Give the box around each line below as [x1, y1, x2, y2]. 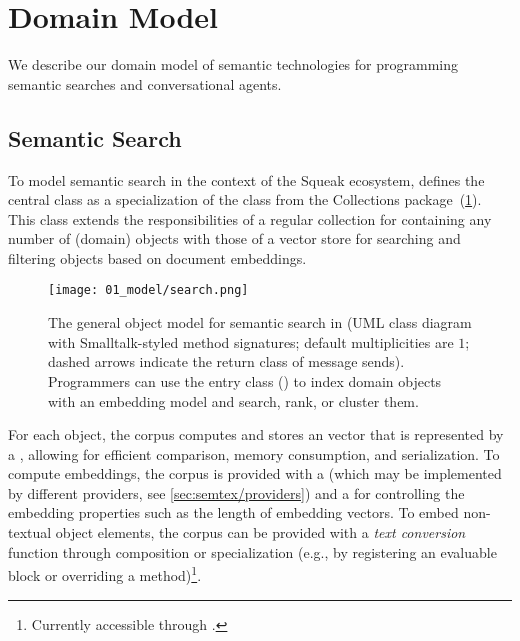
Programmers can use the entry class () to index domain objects [48, 370, 442, 391]
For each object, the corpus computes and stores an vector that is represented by [8, 424, 504, 445]
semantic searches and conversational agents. [8, 73, 282, 94]
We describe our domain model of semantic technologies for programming [8, 54, 458, 75]
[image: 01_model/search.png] [48, 283, 249, 298]
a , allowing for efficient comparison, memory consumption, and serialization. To [8, 443, 500, 464]
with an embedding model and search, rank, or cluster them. [48, 390, 419, 411]
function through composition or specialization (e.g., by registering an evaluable [8, 541, 497, 562]
